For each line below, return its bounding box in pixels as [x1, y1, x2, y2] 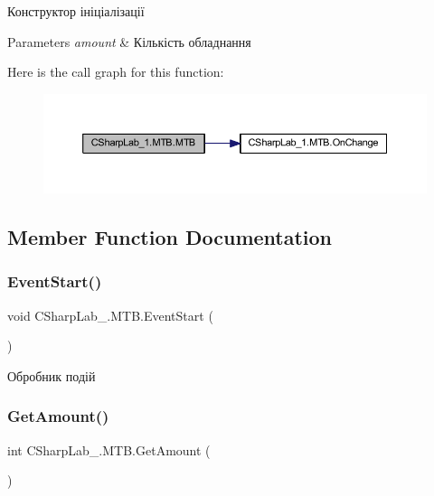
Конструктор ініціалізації [7, 2, 145, 20]
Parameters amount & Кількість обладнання [7, 32, 251, 51]
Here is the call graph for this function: [7, 62, 224, 81]
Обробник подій [7, 366, 96, 385]
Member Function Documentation [7, 223, 333, 251]
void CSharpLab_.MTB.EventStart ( [7, 305, 213, 324]
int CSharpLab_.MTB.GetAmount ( [7, 440, 211, 459]
